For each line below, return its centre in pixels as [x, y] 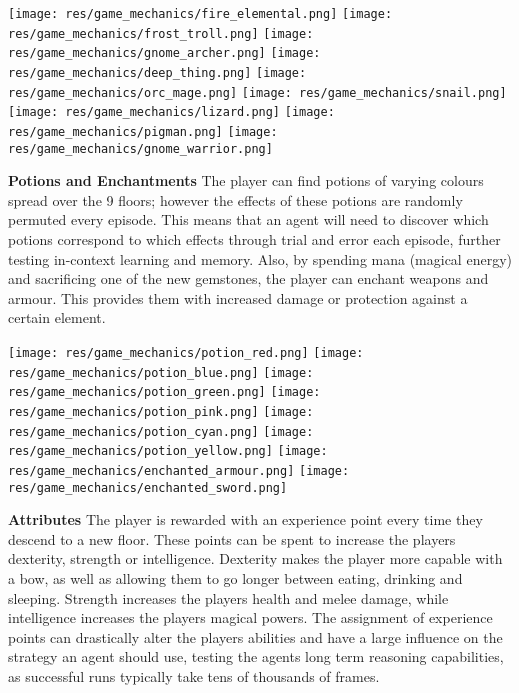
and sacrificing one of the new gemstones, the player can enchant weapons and [248, 278]
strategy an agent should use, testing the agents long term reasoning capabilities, [256, 656]
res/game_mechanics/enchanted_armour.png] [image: [179, 470]
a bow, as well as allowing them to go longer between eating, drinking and [235, 578]
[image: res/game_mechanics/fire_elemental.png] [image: [200, 14]
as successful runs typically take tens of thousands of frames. [194, 676]
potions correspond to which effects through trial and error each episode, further [254, 239]
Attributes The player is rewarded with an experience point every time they [245, 519]
